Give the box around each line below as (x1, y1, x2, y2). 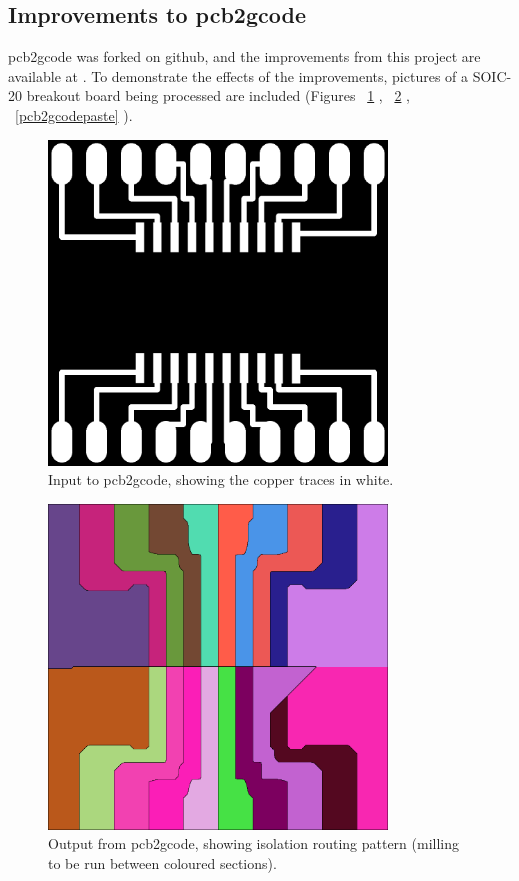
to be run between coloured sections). (48, 852, 277, 873)
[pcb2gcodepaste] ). (15, 104, 133, 125)
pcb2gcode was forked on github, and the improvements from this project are (8, 46, 481, 67)
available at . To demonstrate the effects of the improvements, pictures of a (8, 65, 469, 86)
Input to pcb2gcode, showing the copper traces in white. (48, 469, 394, 490)
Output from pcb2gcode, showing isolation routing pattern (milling (48, 833, 460, 854)
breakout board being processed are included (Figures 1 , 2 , (26, 85, 410, 106)
